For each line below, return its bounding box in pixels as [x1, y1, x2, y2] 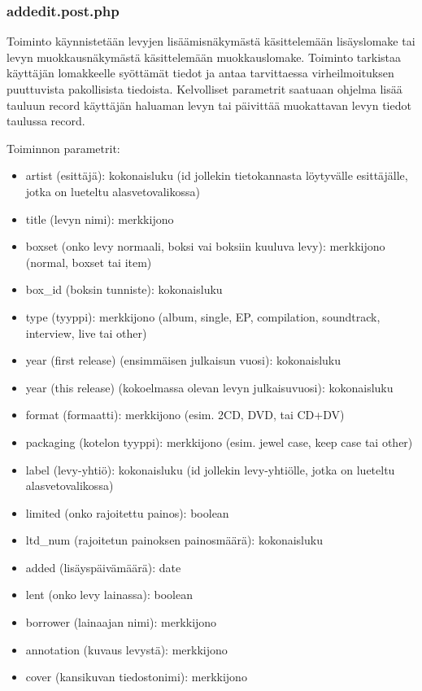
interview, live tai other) [25, 324, 147, 341]
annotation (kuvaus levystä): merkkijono [25, 641, 228, 658]
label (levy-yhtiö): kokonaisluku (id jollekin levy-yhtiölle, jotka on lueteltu [25, 461, 395, 478]
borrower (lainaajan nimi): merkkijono [25, 614, 217, 631]
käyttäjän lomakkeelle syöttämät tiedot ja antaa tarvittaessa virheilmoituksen [7, 64, 394, 81]
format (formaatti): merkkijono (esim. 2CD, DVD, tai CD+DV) [25, 406, 345, 423]
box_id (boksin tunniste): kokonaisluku [25, 281, 223, 298]
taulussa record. [7, 112, 85, 129]
